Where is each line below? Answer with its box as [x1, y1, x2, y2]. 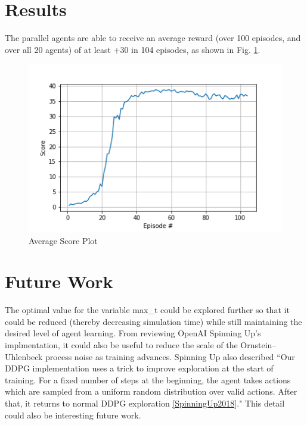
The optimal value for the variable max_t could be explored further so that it [5, 304, 290, 316]
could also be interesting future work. [5, 408, 141, 421]
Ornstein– [240, 339, 277, 351]
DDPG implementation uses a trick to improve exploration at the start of [5, 362, 274, 374]
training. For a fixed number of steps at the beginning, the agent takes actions [5, 373, 291, 386]
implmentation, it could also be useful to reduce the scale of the [5, 339, 238, 351]
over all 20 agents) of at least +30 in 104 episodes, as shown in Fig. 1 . [5, 43, 261, 55]
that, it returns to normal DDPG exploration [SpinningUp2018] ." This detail [5, 397, 285, 410]
